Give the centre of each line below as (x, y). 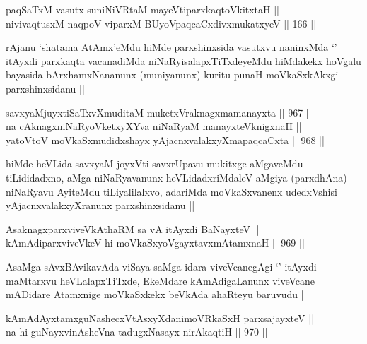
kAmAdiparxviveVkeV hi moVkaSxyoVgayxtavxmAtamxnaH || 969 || (155, 243)
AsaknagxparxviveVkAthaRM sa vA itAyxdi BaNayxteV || (133, 229)
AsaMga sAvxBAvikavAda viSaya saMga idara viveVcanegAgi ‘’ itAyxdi (161, 266)
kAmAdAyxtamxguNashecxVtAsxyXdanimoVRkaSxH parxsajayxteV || (160, 318)
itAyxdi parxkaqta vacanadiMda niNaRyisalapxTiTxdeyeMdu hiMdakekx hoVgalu (183, 60)
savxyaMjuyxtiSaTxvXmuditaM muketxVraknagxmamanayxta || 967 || (159, 112)
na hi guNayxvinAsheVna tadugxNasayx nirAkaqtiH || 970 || (137, 332)
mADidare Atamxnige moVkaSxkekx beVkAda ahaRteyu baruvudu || (156, 294)
